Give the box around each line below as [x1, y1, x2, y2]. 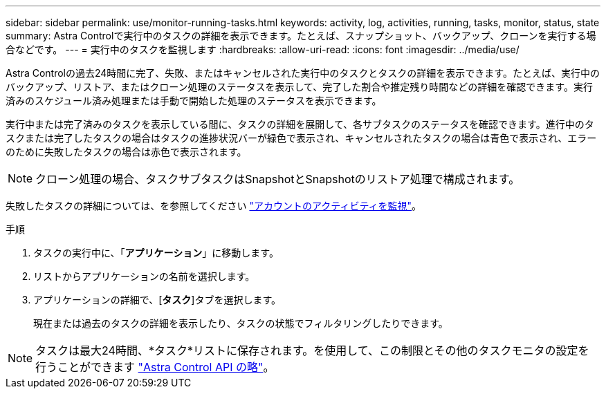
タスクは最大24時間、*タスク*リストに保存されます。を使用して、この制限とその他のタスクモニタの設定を [35, 344, 589, 357]
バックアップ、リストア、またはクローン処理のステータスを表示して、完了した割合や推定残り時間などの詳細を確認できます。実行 [6, 81, 593, 93]
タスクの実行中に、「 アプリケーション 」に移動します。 [33, 247, 279, 259]
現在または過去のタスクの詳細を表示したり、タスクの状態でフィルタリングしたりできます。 [33, 317, 448, 329]
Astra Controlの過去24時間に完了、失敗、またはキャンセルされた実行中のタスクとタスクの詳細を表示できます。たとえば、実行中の [6, 67, 600, 79]
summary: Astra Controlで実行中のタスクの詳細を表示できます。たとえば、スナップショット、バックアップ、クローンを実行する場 [6, 30, 596, 41]
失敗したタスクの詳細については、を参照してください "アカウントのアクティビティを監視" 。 [6, 200, 422, 212]
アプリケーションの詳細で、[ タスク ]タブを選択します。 [33, 294, 281, 306]
